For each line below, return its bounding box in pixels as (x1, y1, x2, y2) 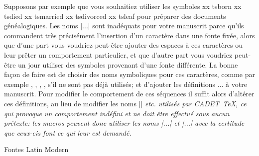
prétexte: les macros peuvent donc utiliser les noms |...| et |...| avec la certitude (4, 118, 245, 128)
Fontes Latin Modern (4, 144, 69, 155)
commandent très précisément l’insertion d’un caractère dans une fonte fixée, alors (4, 30, 255, 40)
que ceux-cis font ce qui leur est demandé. (4, 127, 131, 138)
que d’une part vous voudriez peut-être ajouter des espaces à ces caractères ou (4, 40, 243, 50)
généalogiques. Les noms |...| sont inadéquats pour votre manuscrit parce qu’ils (4, 20, 244, 31)
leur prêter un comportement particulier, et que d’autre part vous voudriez (4, 49, 233, 60)
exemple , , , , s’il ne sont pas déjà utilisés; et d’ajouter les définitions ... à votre (4, 78, 247, 89)
